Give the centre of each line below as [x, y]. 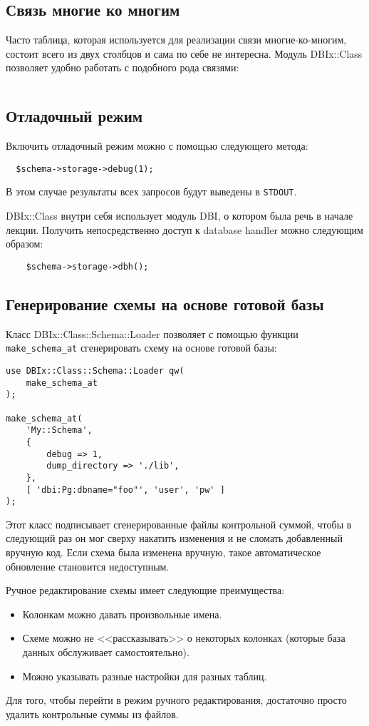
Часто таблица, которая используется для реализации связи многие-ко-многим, [176, 40]
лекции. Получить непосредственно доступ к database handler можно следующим [184, 229]
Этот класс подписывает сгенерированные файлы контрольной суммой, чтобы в [179, 524]
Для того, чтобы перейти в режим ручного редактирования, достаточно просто [176, 700]
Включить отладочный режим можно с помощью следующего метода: [157, 146]
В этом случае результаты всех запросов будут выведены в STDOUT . [151, 191]
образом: [25, 244]
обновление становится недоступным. [88, 566]
